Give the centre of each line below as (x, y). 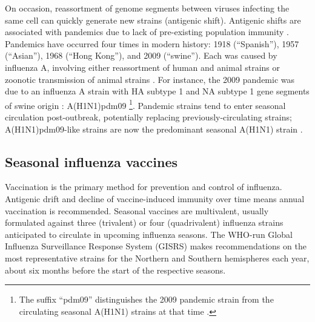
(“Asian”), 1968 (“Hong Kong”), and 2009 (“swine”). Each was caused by (141, 55)
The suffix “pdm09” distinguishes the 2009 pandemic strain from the (146, 299)
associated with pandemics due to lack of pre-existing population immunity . (147, 32)
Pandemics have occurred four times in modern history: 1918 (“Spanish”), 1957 (152, 43)
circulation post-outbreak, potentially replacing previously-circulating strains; (148, 117)
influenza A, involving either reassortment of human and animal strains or (142, 67)
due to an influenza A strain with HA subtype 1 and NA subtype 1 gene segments (157, 91)
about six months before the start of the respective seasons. (115, 270)
